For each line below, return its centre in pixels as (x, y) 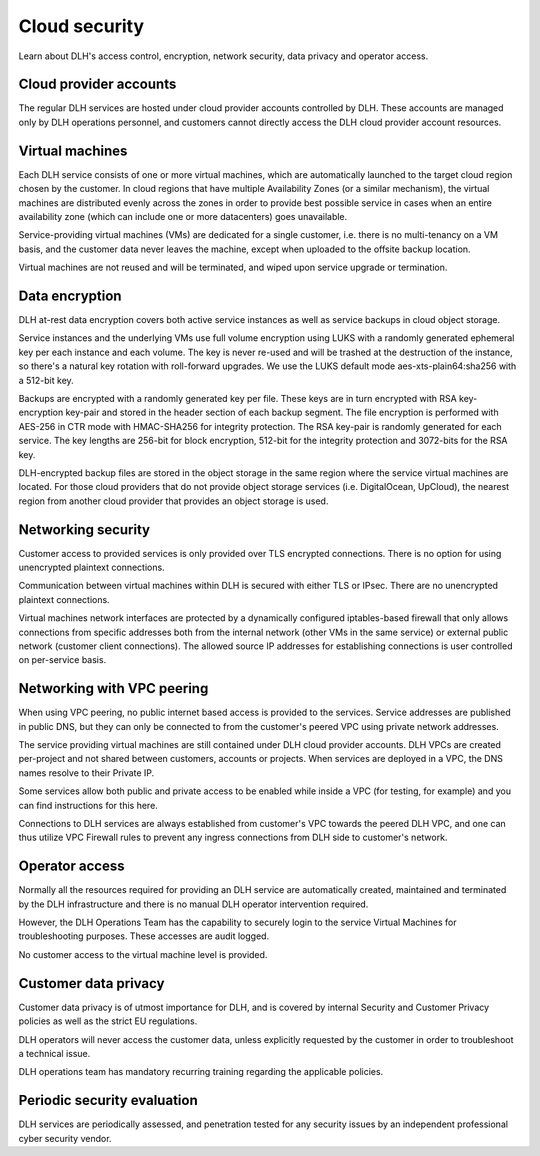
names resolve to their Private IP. (86, 772)
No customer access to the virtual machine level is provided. (143, 954)
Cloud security (81, 26)
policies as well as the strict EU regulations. (108, 1021)
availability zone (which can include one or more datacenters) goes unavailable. (183, 216)
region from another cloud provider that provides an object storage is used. (173, 501)
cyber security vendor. (65, 1138)
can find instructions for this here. (88, 805)
